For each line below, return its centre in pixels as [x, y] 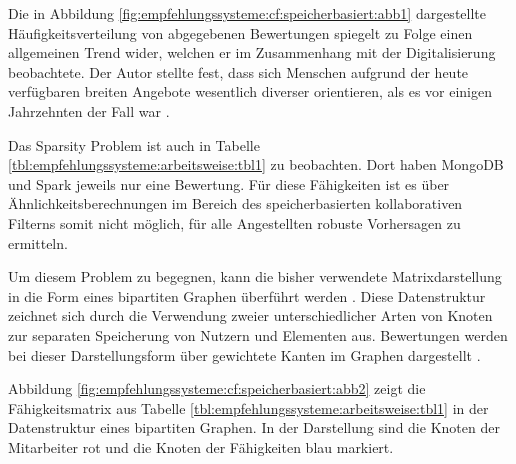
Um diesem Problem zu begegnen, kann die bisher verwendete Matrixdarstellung [255, 276]
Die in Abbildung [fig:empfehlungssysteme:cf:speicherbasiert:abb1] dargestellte [247, 13]
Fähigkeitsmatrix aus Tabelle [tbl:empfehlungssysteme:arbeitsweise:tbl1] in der [248, 407]
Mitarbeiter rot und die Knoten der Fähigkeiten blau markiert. [201, 446]
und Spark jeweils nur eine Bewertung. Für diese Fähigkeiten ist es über [229, 183]
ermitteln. [38, 242]
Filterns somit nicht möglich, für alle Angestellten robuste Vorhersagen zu [234, 222]
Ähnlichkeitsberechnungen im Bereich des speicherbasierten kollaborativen [235, 203]
